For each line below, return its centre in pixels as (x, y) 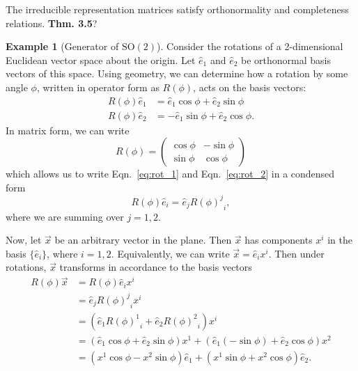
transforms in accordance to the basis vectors (156, 267)
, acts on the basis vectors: (250, 87)
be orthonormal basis (286, 60)
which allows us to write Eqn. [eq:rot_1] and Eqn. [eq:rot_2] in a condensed (170, 174)
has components (279, 240)
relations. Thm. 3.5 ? (52, 23)
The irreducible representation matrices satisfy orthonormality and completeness (177, 9)
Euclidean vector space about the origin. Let (101, 60)
